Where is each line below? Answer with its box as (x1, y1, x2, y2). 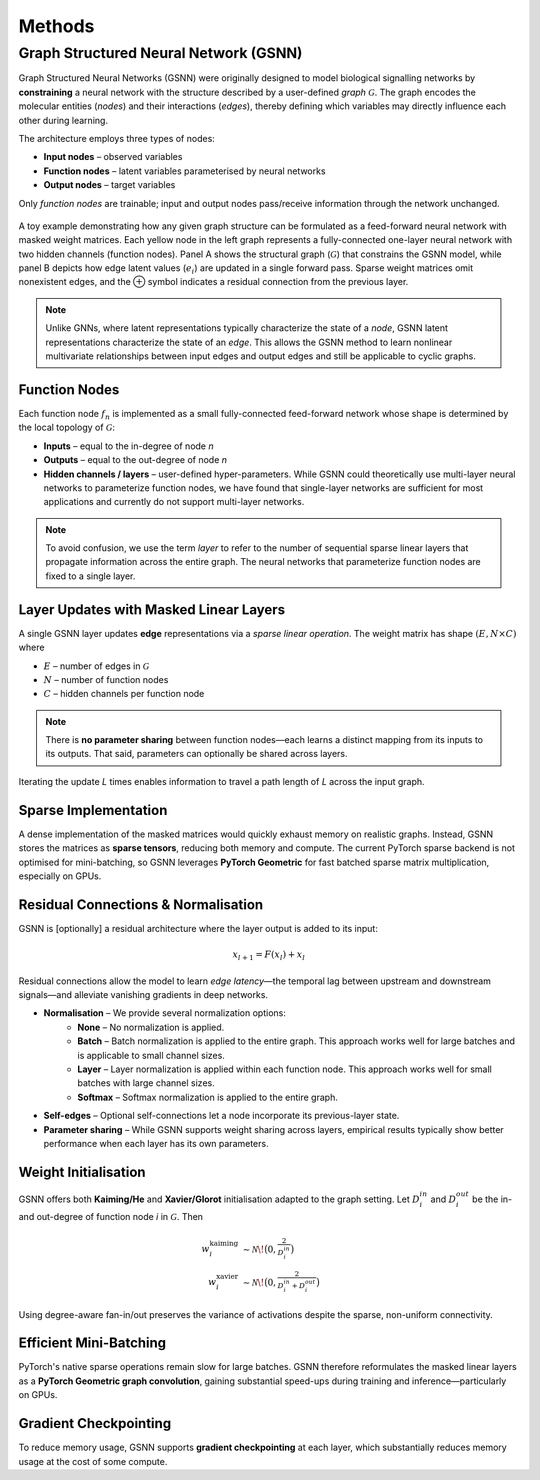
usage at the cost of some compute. (18, 1455, 168, 1467)
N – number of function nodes (43, 673, 169, 685)
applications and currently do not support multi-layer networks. (43, 496, 305, 508)
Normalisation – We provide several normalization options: (43, 1007, 287, 1019)
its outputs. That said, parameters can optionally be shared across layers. (45, 748, 349, 760)
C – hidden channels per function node (43, 688, 205, 700)
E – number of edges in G (43, 660, 150, 672)
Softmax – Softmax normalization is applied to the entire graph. (77, 1091, 339, 1103)
